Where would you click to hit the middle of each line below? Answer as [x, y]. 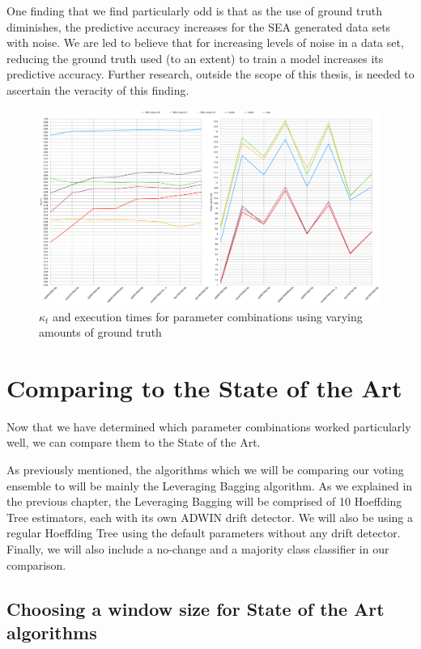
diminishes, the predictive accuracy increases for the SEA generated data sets [199, 26]
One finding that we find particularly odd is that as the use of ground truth [195, 11]
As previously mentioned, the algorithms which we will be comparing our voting [205, 470]
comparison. [36, 564]
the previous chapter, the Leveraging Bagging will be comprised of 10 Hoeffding [204, 501]
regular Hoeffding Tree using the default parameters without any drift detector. [204, 533]
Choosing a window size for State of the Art [196, 608]
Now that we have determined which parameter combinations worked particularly [209, 426]
